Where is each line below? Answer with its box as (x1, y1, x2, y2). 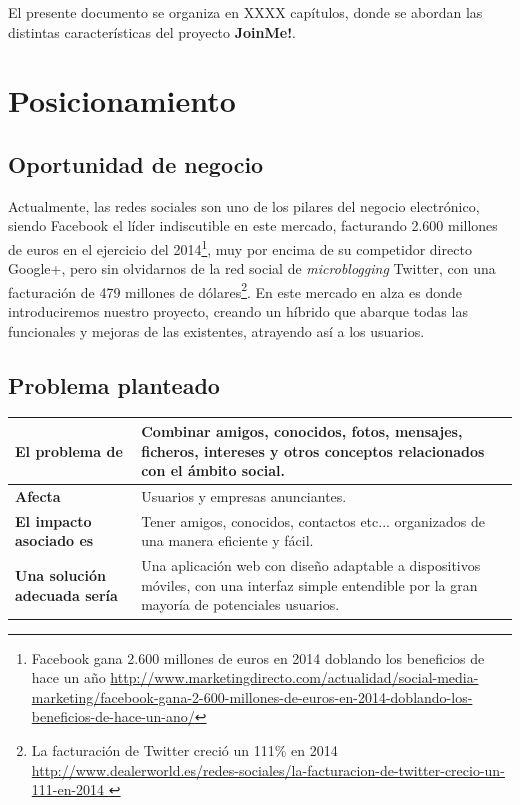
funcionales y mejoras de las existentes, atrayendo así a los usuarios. (8, 320, 425, 341)
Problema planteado (8, 369, 220, 400)
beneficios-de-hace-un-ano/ (31, 706, 195, 727)
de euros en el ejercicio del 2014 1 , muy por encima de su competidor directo (8, 235, 472, 259)
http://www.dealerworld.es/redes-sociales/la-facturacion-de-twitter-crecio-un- (31, 759, 505, 780)
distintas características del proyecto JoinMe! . (8, 21, 296, 42)
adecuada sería (15, 584, 118, 605)
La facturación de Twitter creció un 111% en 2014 (31, 739, 338, 760)
